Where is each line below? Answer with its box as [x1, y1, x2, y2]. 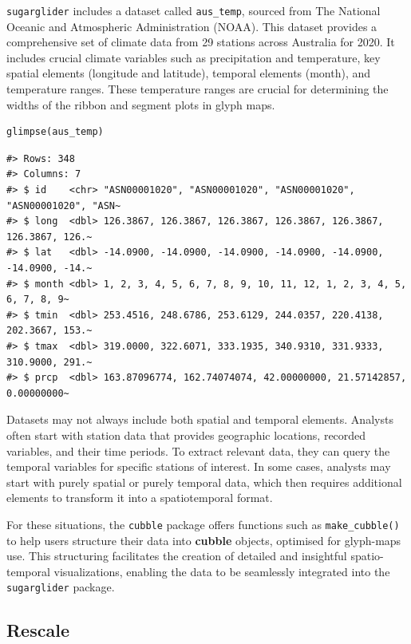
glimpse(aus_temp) [6, 126, 104, 138]
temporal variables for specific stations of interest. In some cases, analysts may [6, 458, 391, 475]
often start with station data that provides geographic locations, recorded [6, 426, 366, 443]
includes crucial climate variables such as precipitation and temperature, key [6, 49, 381, 65]
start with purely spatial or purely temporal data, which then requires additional [6, 473, 402, 490]
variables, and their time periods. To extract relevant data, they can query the [6, 442, 390, 459]
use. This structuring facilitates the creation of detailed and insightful [6, 547, 347, 564]
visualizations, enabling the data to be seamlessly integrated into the [53, 563, 390, 579]
